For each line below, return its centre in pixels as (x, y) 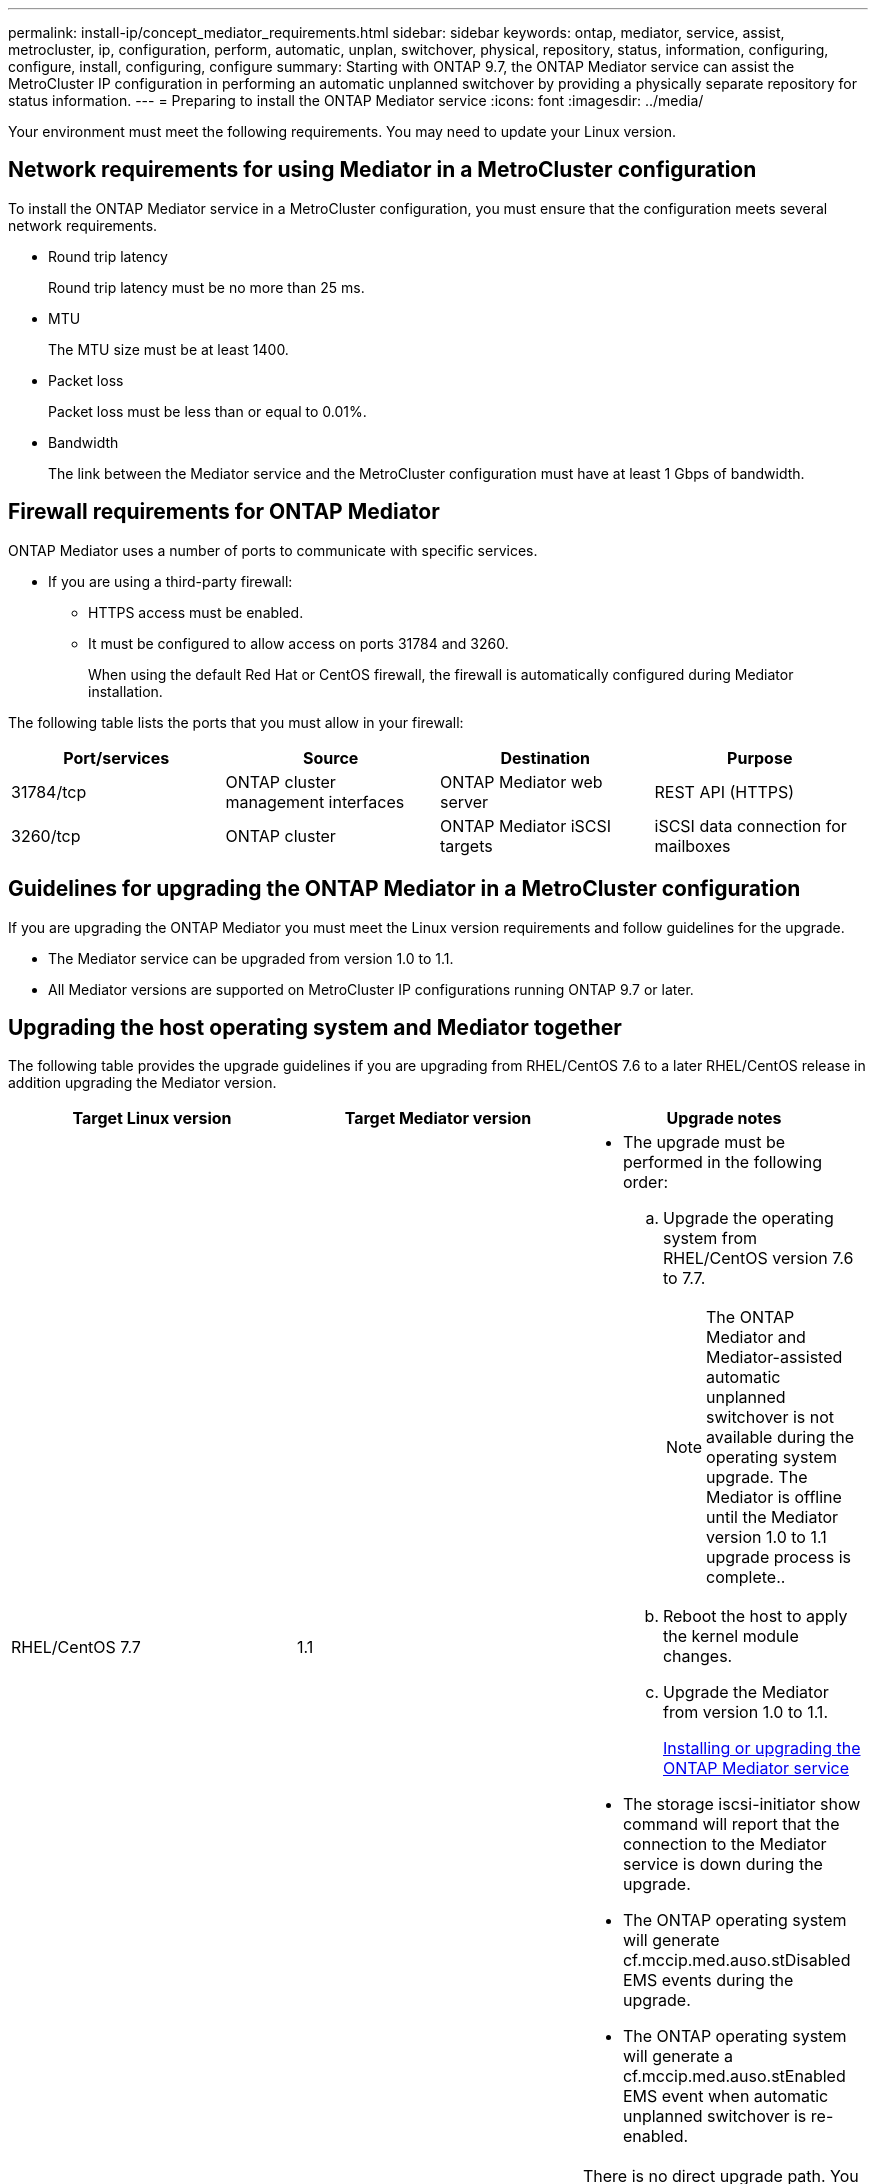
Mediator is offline (774, 1497)
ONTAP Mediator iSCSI (526, 825)
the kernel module (730, 1636)
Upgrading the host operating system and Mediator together (315, 1027)
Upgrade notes (724, 1118)
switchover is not (770, 1417)
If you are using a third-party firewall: (170, 581)
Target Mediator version (438, 1118)
